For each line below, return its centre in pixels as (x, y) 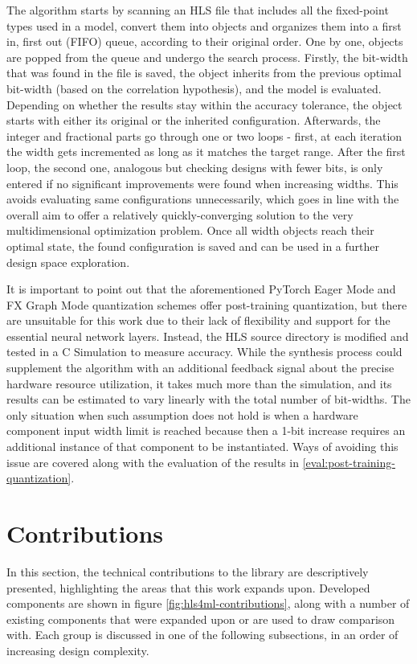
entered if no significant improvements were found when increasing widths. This (202, 183)
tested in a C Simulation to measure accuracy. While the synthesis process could (204, 352)
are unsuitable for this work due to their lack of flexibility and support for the (198, 320)
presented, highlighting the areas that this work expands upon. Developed (188, 587)
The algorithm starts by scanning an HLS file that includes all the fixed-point (198, 10)
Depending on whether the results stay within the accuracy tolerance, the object (204, 104)
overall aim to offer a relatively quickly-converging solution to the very (180, 214)
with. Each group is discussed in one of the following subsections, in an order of (202, 635)
